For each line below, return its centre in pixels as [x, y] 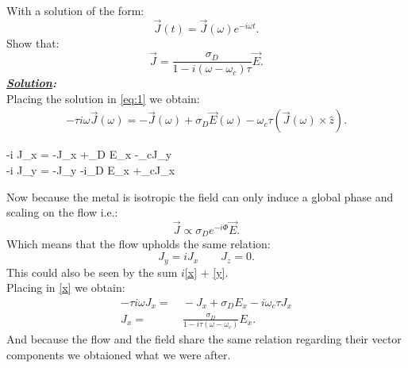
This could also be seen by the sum [92, 272]
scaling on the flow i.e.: [62, 212]
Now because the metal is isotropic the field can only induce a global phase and [200, 196]
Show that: [33, 42]
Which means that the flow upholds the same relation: [139, 244]
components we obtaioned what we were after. [119, 354]
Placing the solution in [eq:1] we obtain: [103, 98]
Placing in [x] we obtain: [66, 287]
